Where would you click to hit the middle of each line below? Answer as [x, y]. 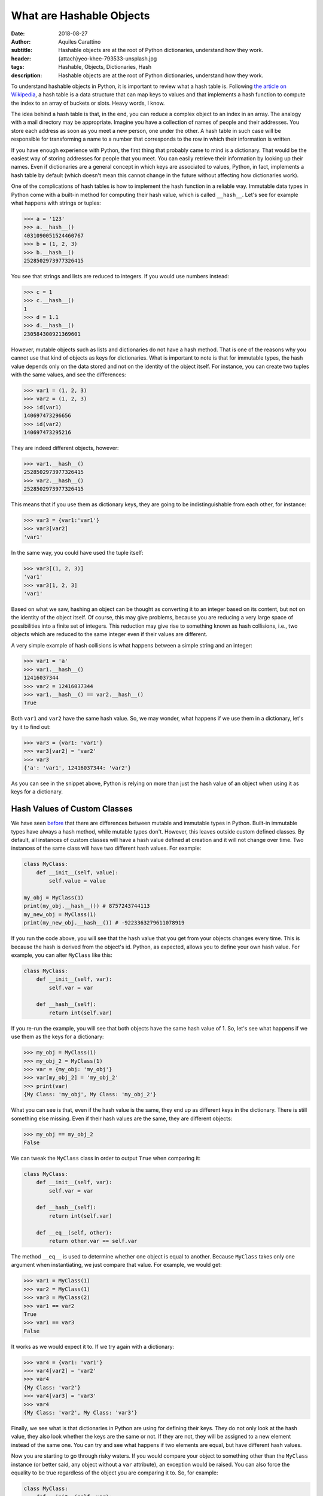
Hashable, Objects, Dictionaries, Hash [105, 67]
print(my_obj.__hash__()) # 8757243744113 [87, 906]
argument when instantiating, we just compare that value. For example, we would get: [116, 1265]
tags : [18, 67]
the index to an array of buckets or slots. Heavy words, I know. [88, 103]
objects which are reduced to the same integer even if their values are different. [109, 634]
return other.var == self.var [93, 1241]
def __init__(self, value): [77, 872]
